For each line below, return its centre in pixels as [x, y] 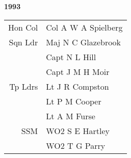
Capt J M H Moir [78, 71]
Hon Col [23, 27]
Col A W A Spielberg [84, 27]
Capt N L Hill [71, 57]
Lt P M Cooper [74, 101]
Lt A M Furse [71, 116]
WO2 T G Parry [76, 145]
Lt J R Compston [77, 86]
